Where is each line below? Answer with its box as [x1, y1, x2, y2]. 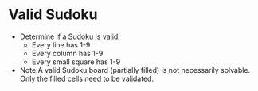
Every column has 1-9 [31, 48, 104, 58]
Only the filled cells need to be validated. [19, 74, 154, 83]
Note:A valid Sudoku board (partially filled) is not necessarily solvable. [19, 65, 251, 74]
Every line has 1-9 [31, 40, 91, 49]
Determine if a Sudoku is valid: [19, 32, 121, 41]
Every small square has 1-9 [31, 57, 121, 66]
